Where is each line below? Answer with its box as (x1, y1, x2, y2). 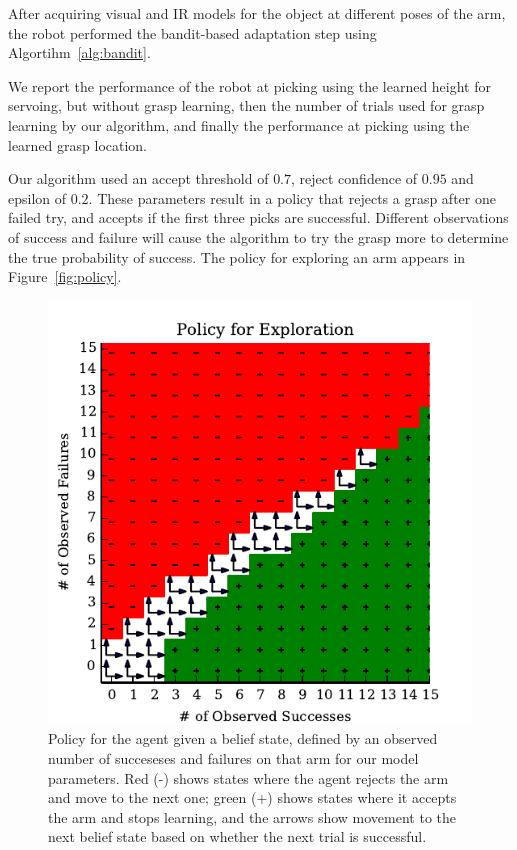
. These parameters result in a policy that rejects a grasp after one (88, 187, 496, 208)
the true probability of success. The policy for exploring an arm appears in (8, 246, 466, 267)
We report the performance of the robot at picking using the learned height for (8, 75, 491, 96)
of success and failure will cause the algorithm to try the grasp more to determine (8, 226, 509, 247)
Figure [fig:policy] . (8, 266, 122, 287)
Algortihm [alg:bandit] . (8, 42, 151, 63)
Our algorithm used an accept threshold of (8, 168, 269, 189)
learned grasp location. (8, 134, 148, 155)
